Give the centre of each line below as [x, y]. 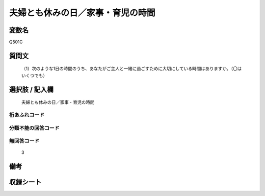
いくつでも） [34, 75]
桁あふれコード [27, 115]
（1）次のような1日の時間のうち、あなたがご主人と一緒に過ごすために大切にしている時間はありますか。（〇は [132, 69]
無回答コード [24, 141]
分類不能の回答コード [34, 128]
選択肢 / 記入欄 [31, 89]
